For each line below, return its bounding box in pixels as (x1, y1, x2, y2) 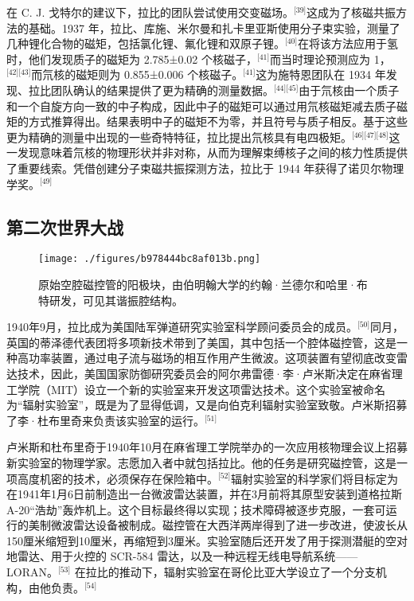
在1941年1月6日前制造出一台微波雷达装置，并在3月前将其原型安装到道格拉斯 (6, 486, 402, 502)
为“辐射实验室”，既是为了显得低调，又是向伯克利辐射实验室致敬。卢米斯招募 (6, 396, 408, 413)
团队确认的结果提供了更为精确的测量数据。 (50, 81, 274, 98)
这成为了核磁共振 (307, 4, 396, 20)
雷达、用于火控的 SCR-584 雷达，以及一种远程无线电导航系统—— (17, 548, 358, 564)
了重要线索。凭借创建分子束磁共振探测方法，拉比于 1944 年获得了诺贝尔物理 (6, 159, 404, 176)
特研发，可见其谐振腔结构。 (38, 291, 183, 308)
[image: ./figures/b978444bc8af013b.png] (38, 253, 261, 265)
